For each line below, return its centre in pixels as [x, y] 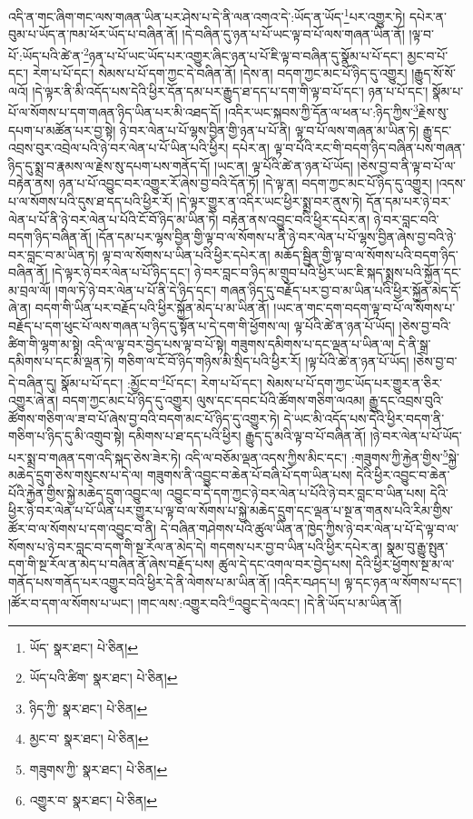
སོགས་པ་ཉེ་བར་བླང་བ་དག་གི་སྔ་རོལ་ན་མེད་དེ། [107, 546]
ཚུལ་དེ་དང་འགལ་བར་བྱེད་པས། [285, 564]
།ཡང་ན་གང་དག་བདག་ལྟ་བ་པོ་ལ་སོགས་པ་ [365, 308]
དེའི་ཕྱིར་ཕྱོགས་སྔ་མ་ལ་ [405, 564]
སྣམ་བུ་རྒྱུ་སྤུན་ [417, 546]
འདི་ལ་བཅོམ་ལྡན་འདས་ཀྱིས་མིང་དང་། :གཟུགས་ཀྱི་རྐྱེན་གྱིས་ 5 [316, 455]
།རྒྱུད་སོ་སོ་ [434, 73]
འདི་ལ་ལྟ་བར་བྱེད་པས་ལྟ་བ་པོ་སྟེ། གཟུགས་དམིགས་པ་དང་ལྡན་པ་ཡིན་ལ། [240, 343]
